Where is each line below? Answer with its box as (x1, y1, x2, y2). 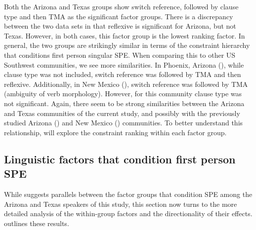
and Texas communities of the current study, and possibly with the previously (4, 108, 240, 118)
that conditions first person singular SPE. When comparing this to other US (4, 49, 236, 60)
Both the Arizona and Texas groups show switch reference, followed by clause (4, 1, 239, 11)
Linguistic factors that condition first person (4, 151, 236, 166)
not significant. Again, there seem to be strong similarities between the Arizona (4, 98, 245, 108)
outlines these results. (4, 218, 69, 228)
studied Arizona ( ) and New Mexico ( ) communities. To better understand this (4, 117, 243, 128)
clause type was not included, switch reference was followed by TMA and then (4, 69, 241, 79)
